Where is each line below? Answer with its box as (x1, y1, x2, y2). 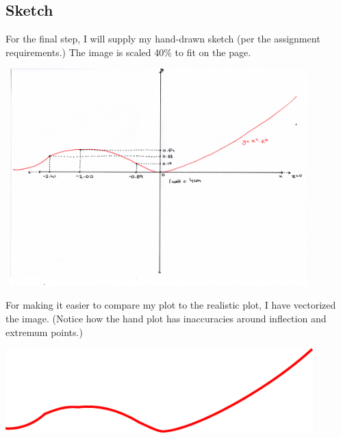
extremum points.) (5, 324, 83, 339)
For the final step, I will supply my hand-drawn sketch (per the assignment (5, 31, 320, 46)
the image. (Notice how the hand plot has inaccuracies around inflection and (5, 311, 327, 326)
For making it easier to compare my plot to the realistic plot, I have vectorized (5, 298, 336, 312)
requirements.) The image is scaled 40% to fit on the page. (5, 44, 251, 59)
